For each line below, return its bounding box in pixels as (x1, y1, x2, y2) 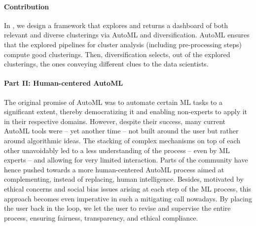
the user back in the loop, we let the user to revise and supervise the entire (4, 203, 231, 213)
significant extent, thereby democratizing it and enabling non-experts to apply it (4, 106, 248, 117)
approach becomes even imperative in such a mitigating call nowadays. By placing (4, 193, 252, 203)
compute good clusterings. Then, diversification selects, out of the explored (4, 49, 230, 59)
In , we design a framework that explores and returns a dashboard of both (4, 20, 228, 30)
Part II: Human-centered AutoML (4, 78, 123, 88)
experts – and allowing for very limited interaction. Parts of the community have (4, 155, 248, 165)
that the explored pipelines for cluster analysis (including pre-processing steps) (4, 39, 242, 49)
